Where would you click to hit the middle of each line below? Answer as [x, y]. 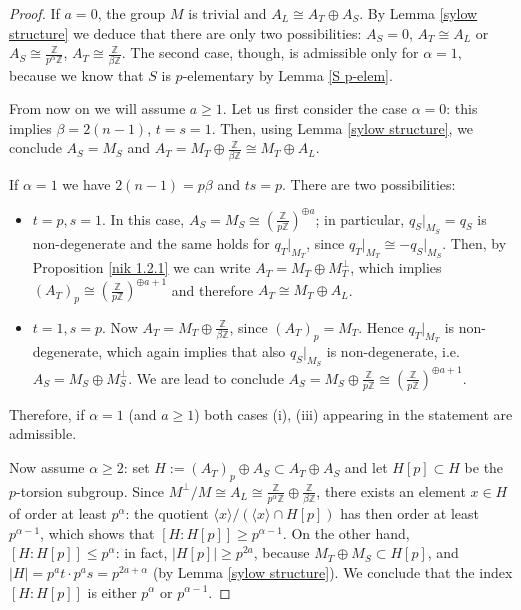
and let [366, 467]
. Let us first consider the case [314, 108]
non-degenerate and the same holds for [151, 242]
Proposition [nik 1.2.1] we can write [141, 267]
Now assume [47, 467]
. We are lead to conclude [206, 377]
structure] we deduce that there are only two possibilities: [185, 32]
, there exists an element [391, 490]
